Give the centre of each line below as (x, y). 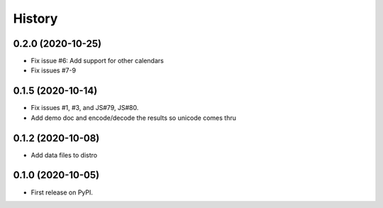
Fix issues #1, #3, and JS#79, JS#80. (85, 108)
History (35, 18)
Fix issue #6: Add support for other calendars (98, 61)
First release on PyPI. (62, 192)
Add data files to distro (64, 155)
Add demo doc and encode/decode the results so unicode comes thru (134, 118)
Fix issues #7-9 (54, 70)
